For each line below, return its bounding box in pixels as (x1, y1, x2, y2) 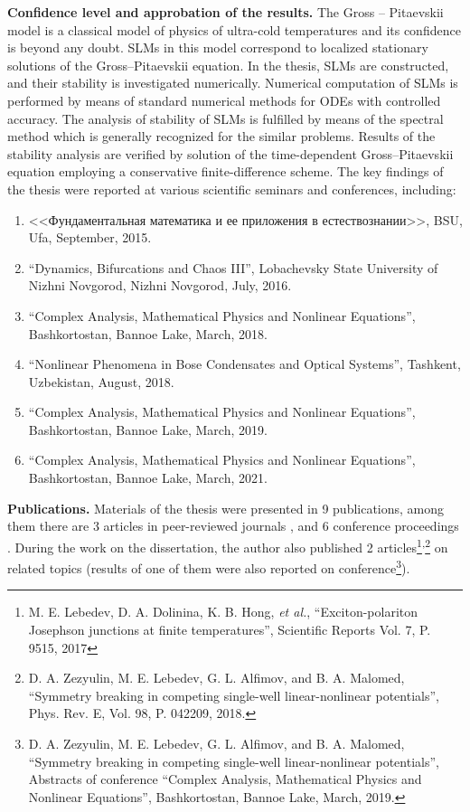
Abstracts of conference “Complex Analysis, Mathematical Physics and (28, 770, 422, 788)
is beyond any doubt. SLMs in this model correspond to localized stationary (7, 38, 428, 57)
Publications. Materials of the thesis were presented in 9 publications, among (7, 498, 445, 517)
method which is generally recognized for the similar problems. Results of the (7, 127, 436, 146)
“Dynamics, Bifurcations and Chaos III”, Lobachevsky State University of (28, 258, 438, 277)
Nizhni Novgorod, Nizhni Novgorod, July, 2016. (28, 276, 292, 295)
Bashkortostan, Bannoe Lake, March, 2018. (28, 324, 268, 343)
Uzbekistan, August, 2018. (28, 372, 174, 391)
